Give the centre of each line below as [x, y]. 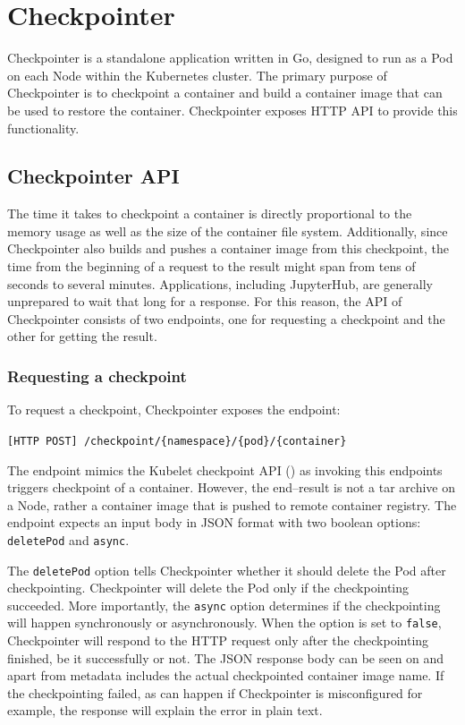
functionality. [43, 128]
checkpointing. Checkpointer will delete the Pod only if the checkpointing [208, 588]
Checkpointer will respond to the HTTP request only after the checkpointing [218, 640]
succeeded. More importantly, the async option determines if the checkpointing [224, 605]
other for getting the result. [82, 336]
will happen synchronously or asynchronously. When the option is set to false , [224, 623]
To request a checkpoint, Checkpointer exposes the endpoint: [174, 409]
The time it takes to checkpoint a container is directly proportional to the [210, 213]
